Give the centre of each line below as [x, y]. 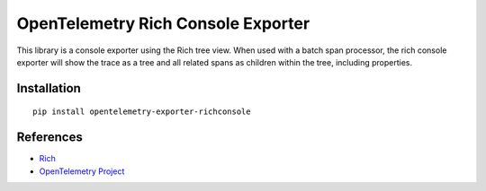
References [49, 138]
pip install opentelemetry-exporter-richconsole [142, 112]
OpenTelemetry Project [82, 171]
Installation [49, 88]
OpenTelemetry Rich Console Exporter [163, 23]
